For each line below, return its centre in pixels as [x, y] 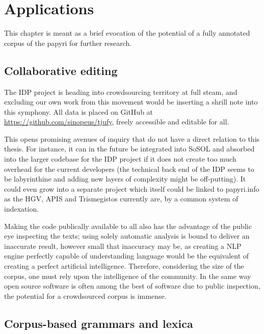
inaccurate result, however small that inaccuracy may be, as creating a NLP [123, 246]
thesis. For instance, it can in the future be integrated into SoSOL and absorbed [129, 149]
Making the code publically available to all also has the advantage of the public [128, 226]
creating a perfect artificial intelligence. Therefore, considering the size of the [124, 266]
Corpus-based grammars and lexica [99, 323]
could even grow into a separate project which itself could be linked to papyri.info [132, 188]
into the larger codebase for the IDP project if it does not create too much [120, 159]
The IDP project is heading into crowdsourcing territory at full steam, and [121, 92]
